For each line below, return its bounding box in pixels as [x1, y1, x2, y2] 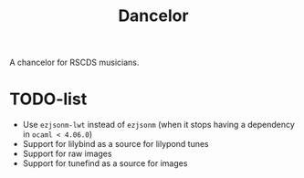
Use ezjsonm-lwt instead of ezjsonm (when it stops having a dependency [22, 120, 295, 131]
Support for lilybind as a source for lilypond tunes [22, 139, 209, 150]
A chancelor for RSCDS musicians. [9, 57, 140, 68]
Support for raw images [22, 148, 112, 160]
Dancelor [118, 5, 189, 26]
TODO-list [9, 89, 88, 110]
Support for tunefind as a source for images [22, 158, 188, 169]
